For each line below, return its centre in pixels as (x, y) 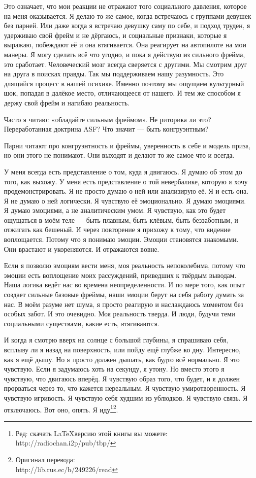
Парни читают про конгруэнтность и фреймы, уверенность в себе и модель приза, (127, 145)
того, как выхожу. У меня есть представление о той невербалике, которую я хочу (126, 181)
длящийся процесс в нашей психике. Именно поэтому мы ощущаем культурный (124, 83)
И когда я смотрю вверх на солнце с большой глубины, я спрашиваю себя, (116, 340)
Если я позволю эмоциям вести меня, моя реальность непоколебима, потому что (125, 265)
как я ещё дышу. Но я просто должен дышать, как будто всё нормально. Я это (122, 359)
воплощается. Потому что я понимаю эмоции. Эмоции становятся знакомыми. (121, 239)
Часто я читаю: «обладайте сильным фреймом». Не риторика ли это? (108, 119)
